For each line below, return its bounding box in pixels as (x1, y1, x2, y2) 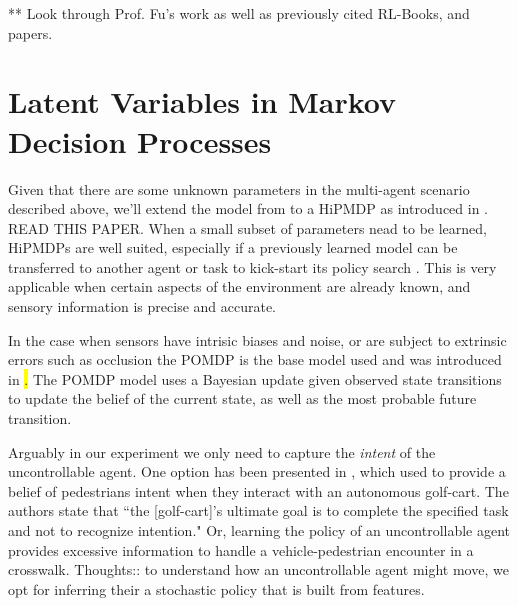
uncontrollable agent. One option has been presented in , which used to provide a (8, 461, 506, 482)
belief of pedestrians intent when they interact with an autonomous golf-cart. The (8, 480, 509, 501)
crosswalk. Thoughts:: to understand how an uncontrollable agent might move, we (8, 559, 509, 580)
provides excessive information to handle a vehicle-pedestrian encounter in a (8, 539, 474, 560)
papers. (8, 22, 53, 43)
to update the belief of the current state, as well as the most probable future (8, 388, 477, 409)
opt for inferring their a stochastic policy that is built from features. (8, 578, 425, 599)
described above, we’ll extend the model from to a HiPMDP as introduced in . (8, 198, 488, 219)
